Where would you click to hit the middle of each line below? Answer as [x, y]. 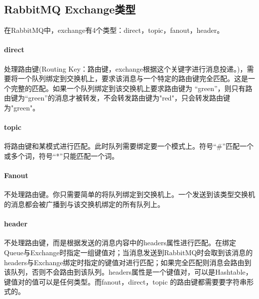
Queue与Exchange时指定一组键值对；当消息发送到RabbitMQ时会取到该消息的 [129, 252]
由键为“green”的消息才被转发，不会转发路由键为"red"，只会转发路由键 [117, 98]
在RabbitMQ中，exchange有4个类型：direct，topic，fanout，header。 [114, 30]
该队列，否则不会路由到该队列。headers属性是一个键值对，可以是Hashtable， [128, 272]
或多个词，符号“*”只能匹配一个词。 [62, 155]
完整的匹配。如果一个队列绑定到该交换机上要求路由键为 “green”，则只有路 [131, 88]
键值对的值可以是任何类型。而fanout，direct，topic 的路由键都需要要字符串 [126, 281]
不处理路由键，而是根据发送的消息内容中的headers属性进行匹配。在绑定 [120, 243]
